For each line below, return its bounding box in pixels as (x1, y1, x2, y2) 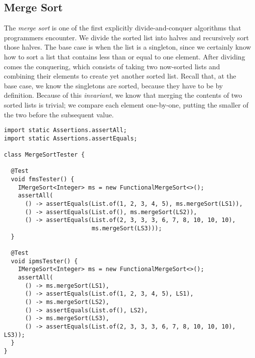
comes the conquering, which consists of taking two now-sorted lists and (4, 61, 220, 71)
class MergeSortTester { (4, 151, 85, 159)
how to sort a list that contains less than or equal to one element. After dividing (4, 51, 245, 61)
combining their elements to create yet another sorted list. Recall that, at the (4, 71, 236, 81)
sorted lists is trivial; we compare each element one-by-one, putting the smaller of (4, 99, 249, 110)
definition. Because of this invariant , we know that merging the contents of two (4, 90, 242, 100)
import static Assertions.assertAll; (4, 127, 127, 134)
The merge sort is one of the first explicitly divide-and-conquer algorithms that (4, 23, 241, 33)
